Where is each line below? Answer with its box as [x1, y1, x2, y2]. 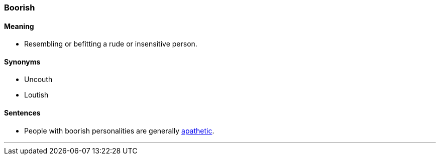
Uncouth [24, 75, 53, 84]
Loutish [24, 90, 49, 99]
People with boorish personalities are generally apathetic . [24, 126, 214, 135]
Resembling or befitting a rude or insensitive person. [24, 39, 197, 48]
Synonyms [4, 57, 41, 66]
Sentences [4, 108, 41, 117]
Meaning [4, 21, 34, 30]
